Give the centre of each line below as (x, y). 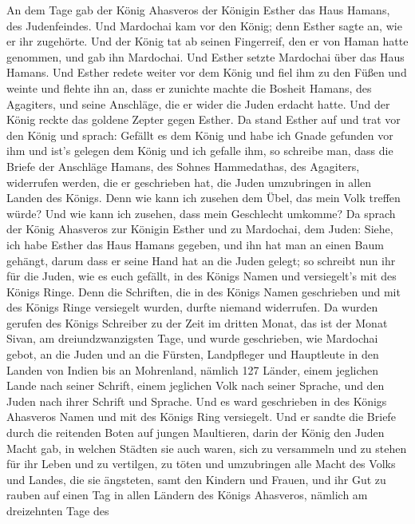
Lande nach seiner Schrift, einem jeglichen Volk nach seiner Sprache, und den (196, 385)
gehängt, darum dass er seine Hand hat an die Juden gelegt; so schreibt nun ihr (201, 260)
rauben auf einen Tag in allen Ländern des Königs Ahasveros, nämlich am (187, 495)
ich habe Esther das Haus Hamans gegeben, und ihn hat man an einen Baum (195, 244)
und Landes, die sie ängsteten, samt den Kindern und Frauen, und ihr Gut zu (196, 479)
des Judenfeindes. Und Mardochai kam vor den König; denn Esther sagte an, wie (204, 25)
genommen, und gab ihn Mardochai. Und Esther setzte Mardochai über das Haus (206, 56)
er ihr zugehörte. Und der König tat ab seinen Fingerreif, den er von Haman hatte (207, 41)
